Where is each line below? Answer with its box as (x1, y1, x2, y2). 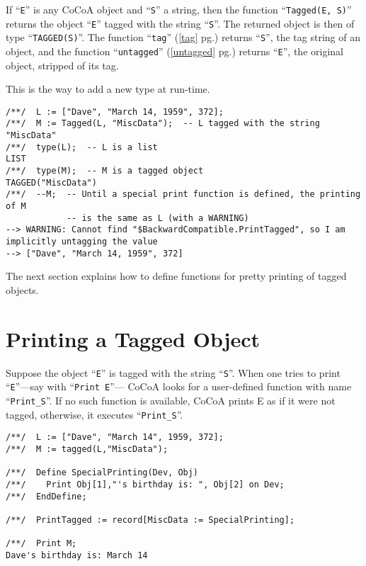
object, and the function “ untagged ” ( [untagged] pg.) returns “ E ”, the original (6, 43, 343, 58)
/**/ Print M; (6, 538, 77, 549)
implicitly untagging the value (6, 237, 158, 247)
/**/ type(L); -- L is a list (6, 142, 158, 152)
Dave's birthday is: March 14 (6, 550, 148, 560)
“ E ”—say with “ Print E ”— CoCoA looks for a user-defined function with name (6, 379, 352, 394)
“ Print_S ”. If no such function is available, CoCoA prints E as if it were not (6, 392, 336, 407)
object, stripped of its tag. (6, 57, 119, 72)
